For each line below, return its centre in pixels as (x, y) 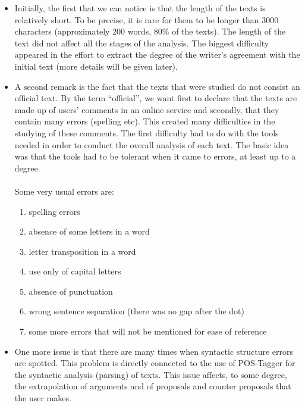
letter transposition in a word (82, 251)
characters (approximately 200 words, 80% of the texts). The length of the (150, 31)
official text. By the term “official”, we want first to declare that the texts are (156, 98)
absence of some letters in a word (89, 231)
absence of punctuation (71, 291)
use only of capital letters (75, 271)
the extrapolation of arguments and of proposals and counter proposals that (153, 386)
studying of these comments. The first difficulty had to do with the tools (147, 132)
